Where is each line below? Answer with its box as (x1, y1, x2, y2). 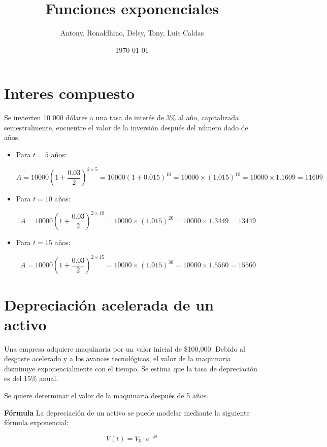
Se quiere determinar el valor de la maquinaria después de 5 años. (4, 390, 209, 400)
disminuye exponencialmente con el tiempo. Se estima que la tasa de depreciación (4, 363, 257, 373)
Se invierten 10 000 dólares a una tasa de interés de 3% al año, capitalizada (4, 112, 239, 123)
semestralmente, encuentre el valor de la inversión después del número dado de (4, 122, 248, 132)
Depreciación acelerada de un (4, 294, 214, 315)
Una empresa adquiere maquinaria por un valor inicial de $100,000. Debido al (4, 343, 245, 354)
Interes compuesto (4, 83, 135, 104)
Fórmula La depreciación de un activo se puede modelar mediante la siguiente (4, 407, 250, 418)
